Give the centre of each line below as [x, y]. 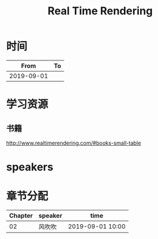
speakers [30, 167]
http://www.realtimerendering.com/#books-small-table [74, 143]
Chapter [21, 216]
